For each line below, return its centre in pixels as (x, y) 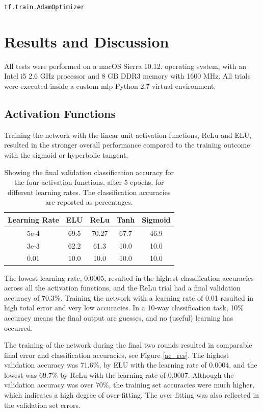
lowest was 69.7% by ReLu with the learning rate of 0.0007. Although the (119, 374)
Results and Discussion (87, 41)
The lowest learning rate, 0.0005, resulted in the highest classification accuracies (129, 277)
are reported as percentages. (89, 202)
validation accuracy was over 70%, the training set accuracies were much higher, (129, 385)
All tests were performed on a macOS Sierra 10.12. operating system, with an (125, 66)
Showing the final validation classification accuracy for (89, 172)
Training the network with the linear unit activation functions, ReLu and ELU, (128, 135)
